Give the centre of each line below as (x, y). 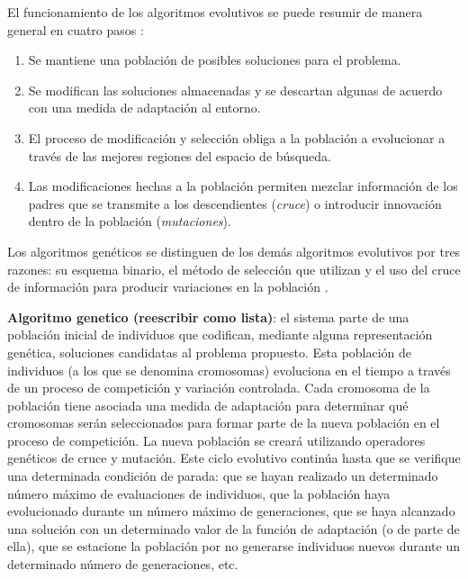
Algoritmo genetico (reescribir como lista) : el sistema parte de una (208, 317)
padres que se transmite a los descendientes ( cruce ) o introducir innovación (235, 203)
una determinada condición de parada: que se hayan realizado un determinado (223, 476)
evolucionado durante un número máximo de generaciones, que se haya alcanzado (231, 511)
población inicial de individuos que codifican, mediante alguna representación (220, 335)
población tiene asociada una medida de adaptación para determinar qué (208, 405)
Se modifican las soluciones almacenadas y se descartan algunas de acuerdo (235, 90)
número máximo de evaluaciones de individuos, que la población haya (199, 493)
